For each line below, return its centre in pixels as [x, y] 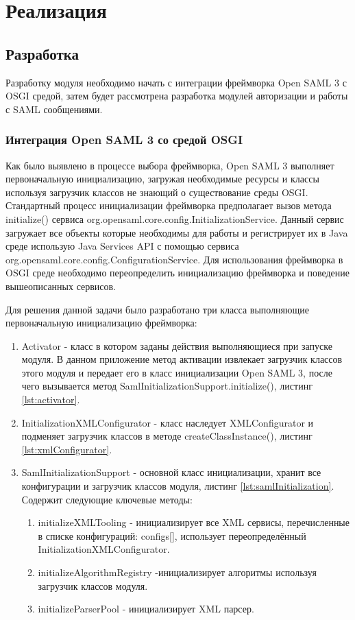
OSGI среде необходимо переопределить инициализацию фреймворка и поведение [178, 273]
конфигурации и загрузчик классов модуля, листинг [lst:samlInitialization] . [178, 486]
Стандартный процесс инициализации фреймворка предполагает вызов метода [169, 205]
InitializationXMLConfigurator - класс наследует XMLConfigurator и [168, 422]
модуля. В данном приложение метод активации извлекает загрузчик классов [182, 359]
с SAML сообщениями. [54, 109]
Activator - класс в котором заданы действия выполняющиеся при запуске [177, 345]
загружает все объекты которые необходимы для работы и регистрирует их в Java [177, 232]
